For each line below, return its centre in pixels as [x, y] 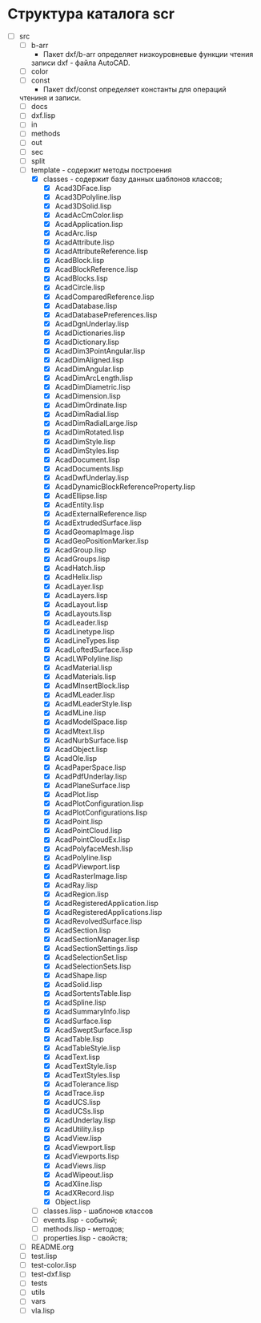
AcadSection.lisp [83, 930]
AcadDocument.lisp [88, 459]
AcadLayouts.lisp [83, 613]
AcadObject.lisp [81, 749]
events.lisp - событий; [80, 1220]
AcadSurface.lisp [83, 1021]
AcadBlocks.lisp [82, 278]
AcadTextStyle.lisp [86, 1066]
